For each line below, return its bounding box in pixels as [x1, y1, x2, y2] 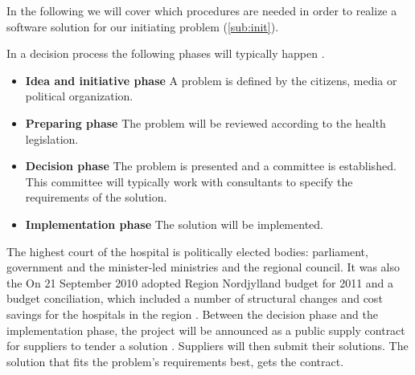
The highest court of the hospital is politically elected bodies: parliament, [6, 243, 368, 259]
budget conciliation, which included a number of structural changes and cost [6, 290, 383, 307]
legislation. [25, 130, 79, 147]
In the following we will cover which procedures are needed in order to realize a [6, 2, 397, 18]
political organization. [25, 88, 134, 104]
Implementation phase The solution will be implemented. [25, 215, 323, 232]
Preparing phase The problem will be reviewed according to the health [25, 114, 386, 131]
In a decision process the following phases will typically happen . [6, 45, 325, 62]
